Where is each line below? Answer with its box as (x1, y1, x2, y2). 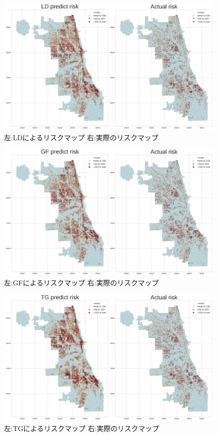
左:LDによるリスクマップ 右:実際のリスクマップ (4, 132, 159, 142)
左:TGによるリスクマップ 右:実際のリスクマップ (4, 423, 160, 433)
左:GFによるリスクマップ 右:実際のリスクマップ (4, 277, 159, 288)
